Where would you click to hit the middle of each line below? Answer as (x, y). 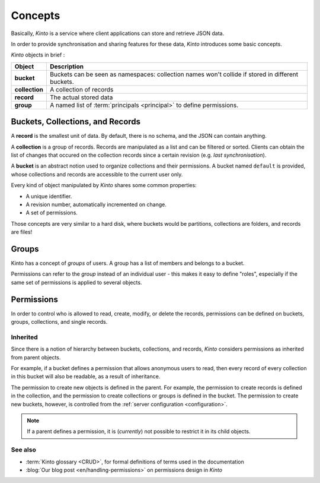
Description (67, 67)
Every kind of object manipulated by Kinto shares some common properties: (104, 185)
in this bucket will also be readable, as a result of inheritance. (86, 377)
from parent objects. (36, 357)
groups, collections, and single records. (59, 322)
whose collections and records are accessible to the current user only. (97, 174)
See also (24, 450)
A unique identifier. (49, 196)
